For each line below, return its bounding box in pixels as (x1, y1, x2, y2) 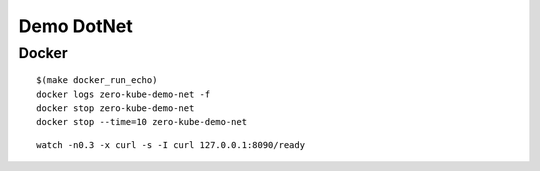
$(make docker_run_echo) (36, 75, 158, 86)
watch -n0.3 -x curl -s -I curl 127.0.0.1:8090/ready (36, 139, 305, 150)
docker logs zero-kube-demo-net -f (36, 88, 211, 100)
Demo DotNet (18, 15, 134, 37)
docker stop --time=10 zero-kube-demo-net (36, 116, 248, 128)
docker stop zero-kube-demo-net (36, 102, 195, 114)
